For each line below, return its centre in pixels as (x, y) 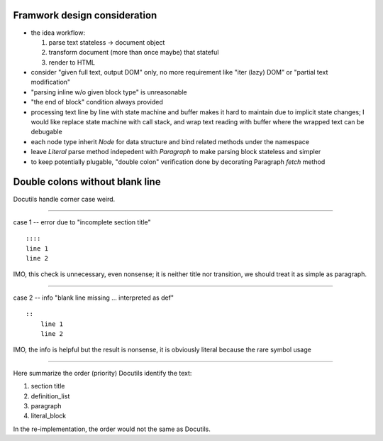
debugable (47, 132)
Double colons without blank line (87, 182)
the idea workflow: (58, 33)
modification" (51, 82)
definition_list (50, 396)
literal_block (49, 416)
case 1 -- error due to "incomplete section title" (82, 222)
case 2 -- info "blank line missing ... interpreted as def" (93, 298)
